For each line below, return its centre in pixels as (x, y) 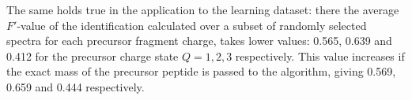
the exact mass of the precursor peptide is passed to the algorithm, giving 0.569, (201, 71)
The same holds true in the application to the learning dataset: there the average (203, 9)
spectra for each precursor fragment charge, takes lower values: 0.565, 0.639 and (199, 41)
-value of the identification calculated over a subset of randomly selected (192, 25)
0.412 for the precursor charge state (93, 56)
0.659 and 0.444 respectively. (76, 86)
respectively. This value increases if (320, 56)
